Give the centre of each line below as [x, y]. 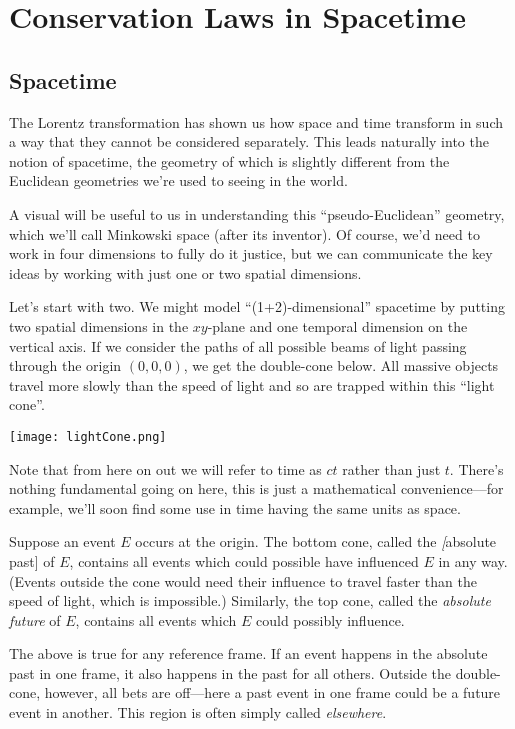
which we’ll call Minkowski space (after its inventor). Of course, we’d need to [244, 233]
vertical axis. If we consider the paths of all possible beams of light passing [238, 345]
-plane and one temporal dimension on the [337, 325]
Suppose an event [62, 541]
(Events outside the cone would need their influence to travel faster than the [243, 580]
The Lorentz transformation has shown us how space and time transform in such [256, 121]
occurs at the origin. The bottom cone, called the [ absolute [316, 541]
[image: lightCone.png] [88, 436]
